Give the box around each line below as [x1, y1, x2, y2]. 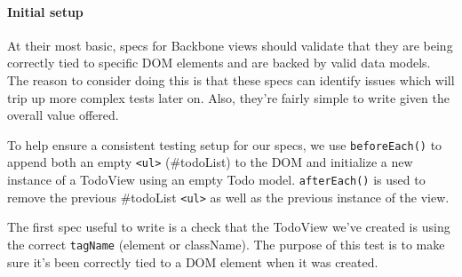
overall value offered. [7, 106, 119, 124]
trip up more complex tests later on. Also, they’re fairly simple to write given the [7, 88, 450, 107]
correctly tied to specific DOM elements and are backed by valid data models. [7, 53, 431, 72]
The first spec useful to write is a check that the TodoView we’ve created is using [7, 218, 450, 236]
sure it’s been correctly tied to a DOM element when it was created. [7, 252, 378, 271]
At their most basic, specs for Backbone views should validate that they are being [7, 36, 453, 54]
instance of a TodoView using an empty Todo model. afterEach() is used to [7, 170, 426, 189]
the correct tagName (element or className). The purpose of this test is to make [7, 234, 445, 253]
